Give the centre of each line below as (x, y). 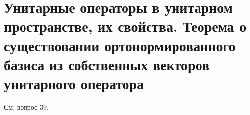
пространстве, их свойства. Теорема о (125, 26)
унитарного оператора (74, 83)
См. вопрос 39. (26, 106)
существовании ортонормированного (120, 45)
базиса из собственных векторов (107, 64)
